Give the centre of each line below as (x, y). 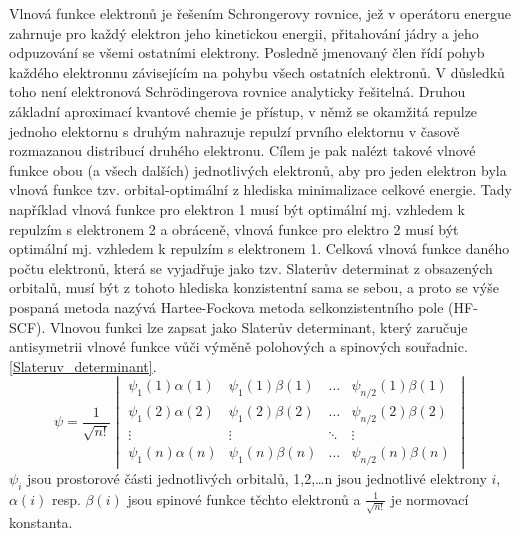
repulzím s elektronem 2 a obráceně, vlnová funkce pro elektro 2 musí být (234, 228)
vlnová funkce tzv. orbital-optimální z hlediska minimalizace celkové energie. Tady (260, 189)
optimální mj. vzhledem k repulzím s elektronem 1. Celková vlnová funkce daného (259, 248)
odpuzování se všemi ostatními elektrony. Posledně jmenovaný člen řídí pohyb (247, 52)
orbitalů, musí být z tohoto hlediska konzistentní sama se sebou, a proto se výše (254, 287)
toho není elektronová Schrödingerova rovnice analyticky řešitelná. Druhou (237, 91)
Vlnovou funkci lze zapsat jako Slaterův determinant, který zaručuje (259, 326)
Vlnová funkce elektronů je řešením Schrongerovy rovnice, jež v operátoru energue (260, 13)
